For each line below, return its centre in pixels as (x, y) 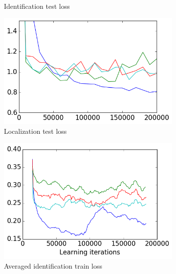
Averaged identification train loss (53, 265)
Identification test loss (37, 6)
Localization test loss (35, 131)
